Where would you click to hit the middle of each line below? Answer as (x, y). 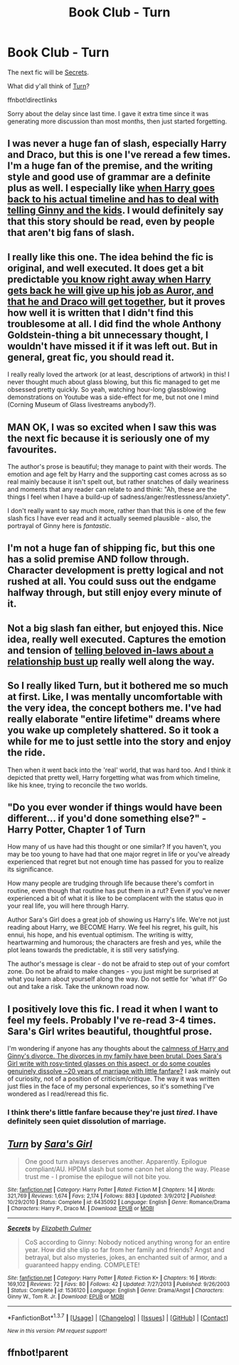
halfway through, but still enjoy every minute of (115, 593)
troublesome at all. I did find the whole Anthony (115, 324)
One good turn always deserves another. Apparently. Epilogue (116, 1161)
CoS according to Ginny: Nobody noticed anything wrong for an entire (127, 1242)
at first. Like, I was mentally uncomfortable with (115, 697)
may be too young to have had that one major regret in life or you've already (119, 854)
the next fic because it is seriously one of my (108, 438)
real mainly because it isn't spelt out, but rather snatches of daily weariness (118, 481)
